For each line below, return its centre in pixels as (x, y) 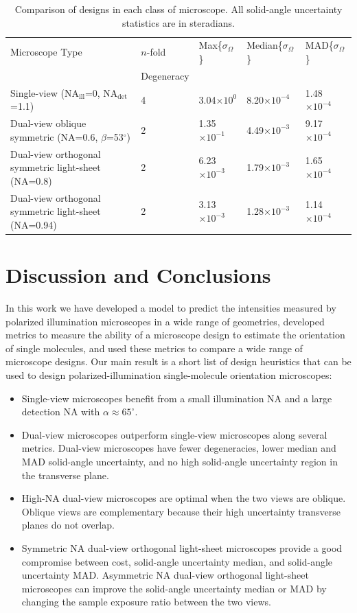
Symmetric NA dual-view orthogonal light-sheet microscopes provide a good (182, 547)
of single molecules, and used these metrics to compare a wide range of (154, 348)
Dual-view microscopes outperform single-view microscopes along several (174, 434)
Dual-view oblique (48, 123)
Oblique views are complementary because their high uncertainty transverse (181, 511)
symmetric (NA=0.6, (54, 136)
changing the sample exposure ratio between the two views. (146, 602)
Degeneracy (165, 75)
